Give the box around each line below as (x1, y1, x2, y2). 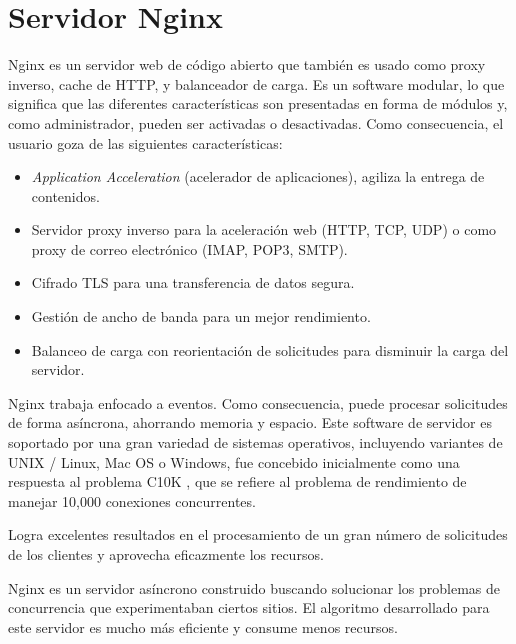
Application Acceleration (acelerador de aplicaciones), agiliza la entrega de (31, 166, 485, 187)
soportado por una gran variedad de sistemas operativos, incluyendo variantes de (8, 432, 503, 453)
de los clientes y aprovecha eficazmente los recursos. (8, 544, 324, 564)
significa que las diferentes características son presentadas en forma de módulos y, (8, 93, 508, 114)
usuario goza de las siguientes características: (8, 132, 283, 153)
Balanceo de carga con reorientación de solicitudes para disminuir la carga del (31, 339, 509, 360)
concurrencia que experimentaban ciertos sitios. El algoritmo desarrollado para (8, 597, 490, 618)
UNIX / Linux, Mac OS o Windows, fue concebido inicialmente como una (8, 451, 460, 472)
